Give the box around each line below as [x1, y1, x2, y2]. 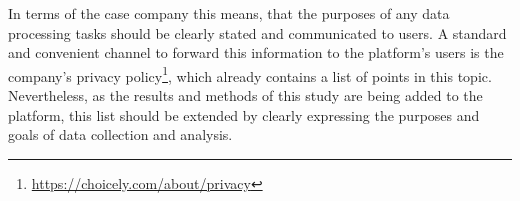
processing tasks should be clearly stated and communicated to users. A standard [8, 22, 507, 43]
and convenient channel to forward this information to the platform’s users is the [8, 42, 504, 63]
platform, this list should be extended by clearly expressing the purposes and [8, 104, 480, 125]
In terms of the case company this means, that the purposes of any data [8, 3, 450, 23]
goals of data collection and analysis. [8, 124, 233, 145]
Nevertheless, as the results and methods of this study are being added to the [8, 85, 483, 106]
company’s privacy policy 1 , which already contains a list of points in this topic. [8, 62, 492, 86]
